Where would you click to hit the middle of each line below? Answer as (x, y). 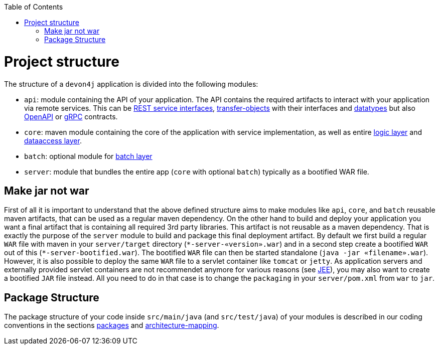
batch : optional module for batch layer (88, 156)
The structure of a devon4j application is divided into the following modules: (131, 84)
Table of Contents (34, 7)
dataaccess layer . (53, 140)
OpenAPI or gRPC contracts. (71, 116)
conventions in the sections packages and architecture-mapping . (112, 325)
